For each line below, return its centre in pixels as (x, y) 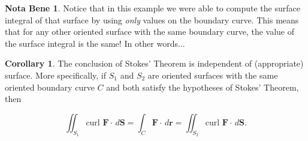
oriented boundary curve (50, 87)
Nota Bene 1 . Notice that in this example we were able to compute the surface (153, 8)
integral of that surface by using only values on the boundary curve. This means (152, 19)
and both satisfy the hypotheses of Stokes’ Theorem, (203, 87)
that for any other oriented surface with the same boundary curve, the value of (150, 31)
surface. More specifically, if (56, 75)
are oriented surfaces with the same (213, 75)
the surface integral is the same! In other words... (95, 43)
